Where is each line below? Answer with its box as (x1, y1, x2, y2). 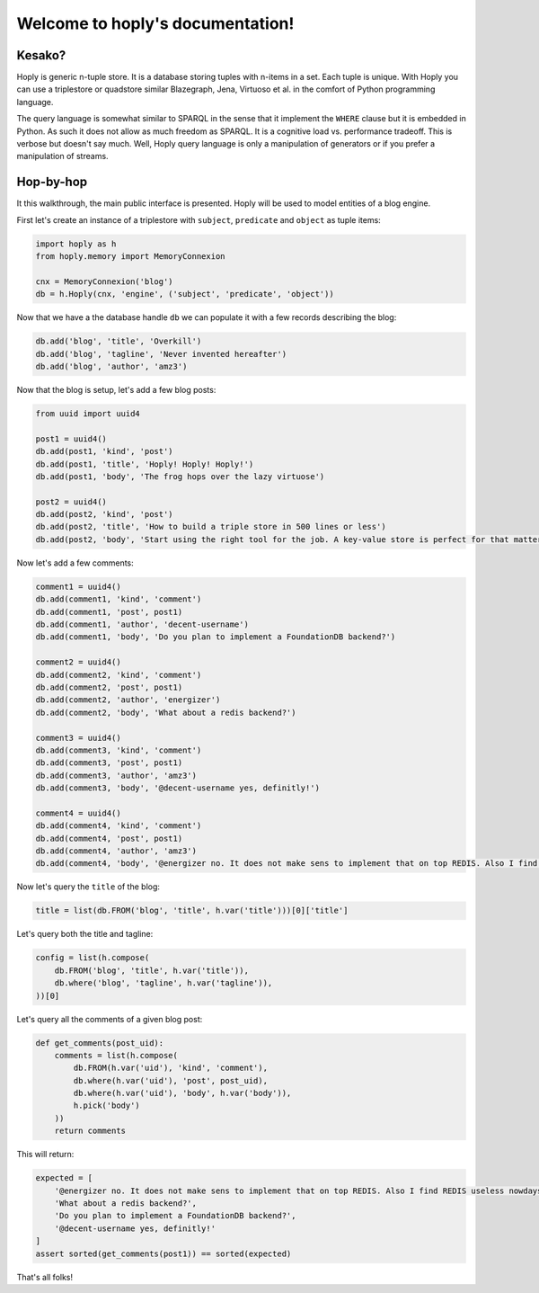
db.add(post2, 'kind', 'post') (35, 509, 174, 520)
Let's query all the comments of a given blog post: (16, 1013, 203, 1024)
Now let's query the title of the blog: (16, 881, 161, 892)
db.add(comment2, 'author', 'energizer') (35, 695, 221, 705)
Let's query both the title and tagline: (16, 929, 154, 940)
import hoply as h (35, 238, 117, 249)
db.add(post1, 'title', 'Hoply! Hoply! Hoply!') (35, 459, 254, 469)
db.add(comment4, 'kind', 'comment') (35, 821, 202, 831)
